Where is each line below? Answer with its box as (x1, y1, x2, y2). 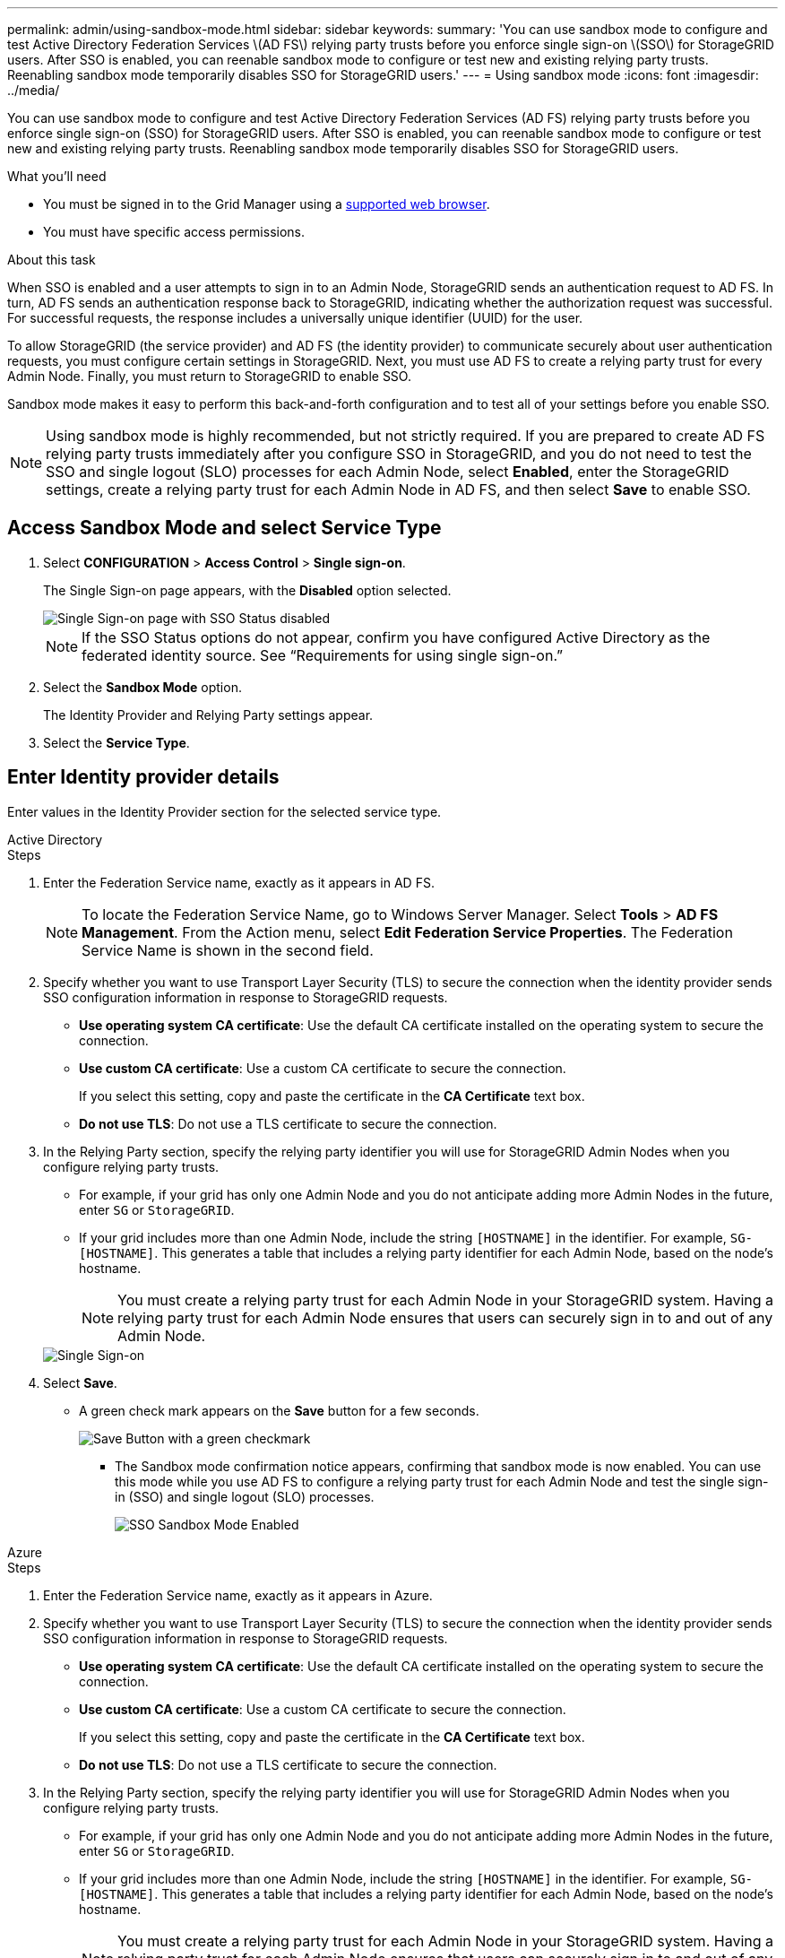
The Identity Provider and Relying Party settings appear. (43, 706, 374, 723)
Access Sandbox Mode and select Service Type (7, 516, 442, 540)
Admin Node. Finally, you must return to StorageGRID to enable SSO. (7, 368, 411, 384)
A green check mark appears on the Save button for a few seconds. (79, 1402, 479, 1418)
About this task (7, 252, 96, 267)
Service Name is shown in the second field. (82, 940, 374, 959)
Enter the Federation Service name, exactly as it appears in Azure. (43, 1587, 433, 1603)
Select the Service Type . (43, 734, 190, 750)
